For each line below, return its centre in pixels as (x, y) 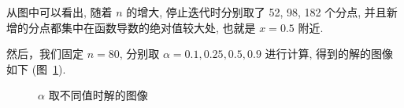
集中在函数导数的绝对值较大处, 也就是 (158, 27)
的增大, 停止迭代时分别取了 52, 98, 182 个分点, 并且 (256, 12)
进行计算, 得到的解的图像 (329, 54)
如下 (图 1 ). (36, 68)
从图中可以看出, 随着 (59, 12)
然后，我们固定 (45, 54)
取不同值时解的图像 (98, 95)
